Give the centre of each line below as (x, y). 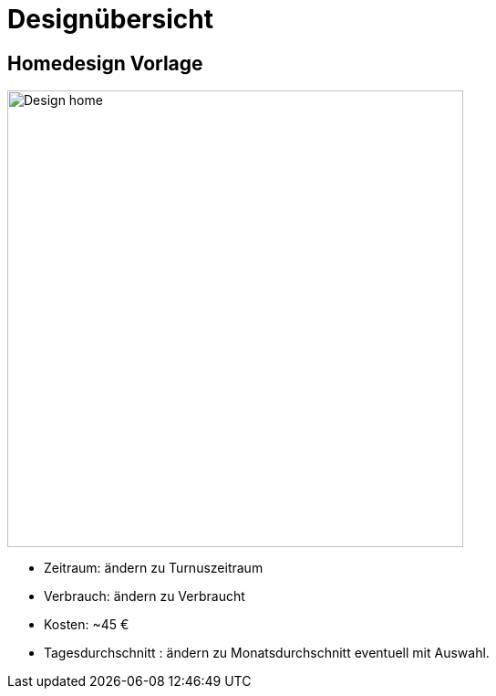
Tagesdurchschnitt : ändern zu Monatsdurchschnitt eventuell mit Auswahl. (267, 653)
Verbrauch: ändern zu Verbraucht (145, 596)
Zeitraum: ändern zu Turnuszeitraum (154, 568)
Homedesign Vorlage (105, 63)
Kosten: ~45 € (87, 625)
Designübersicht (110, 19)
